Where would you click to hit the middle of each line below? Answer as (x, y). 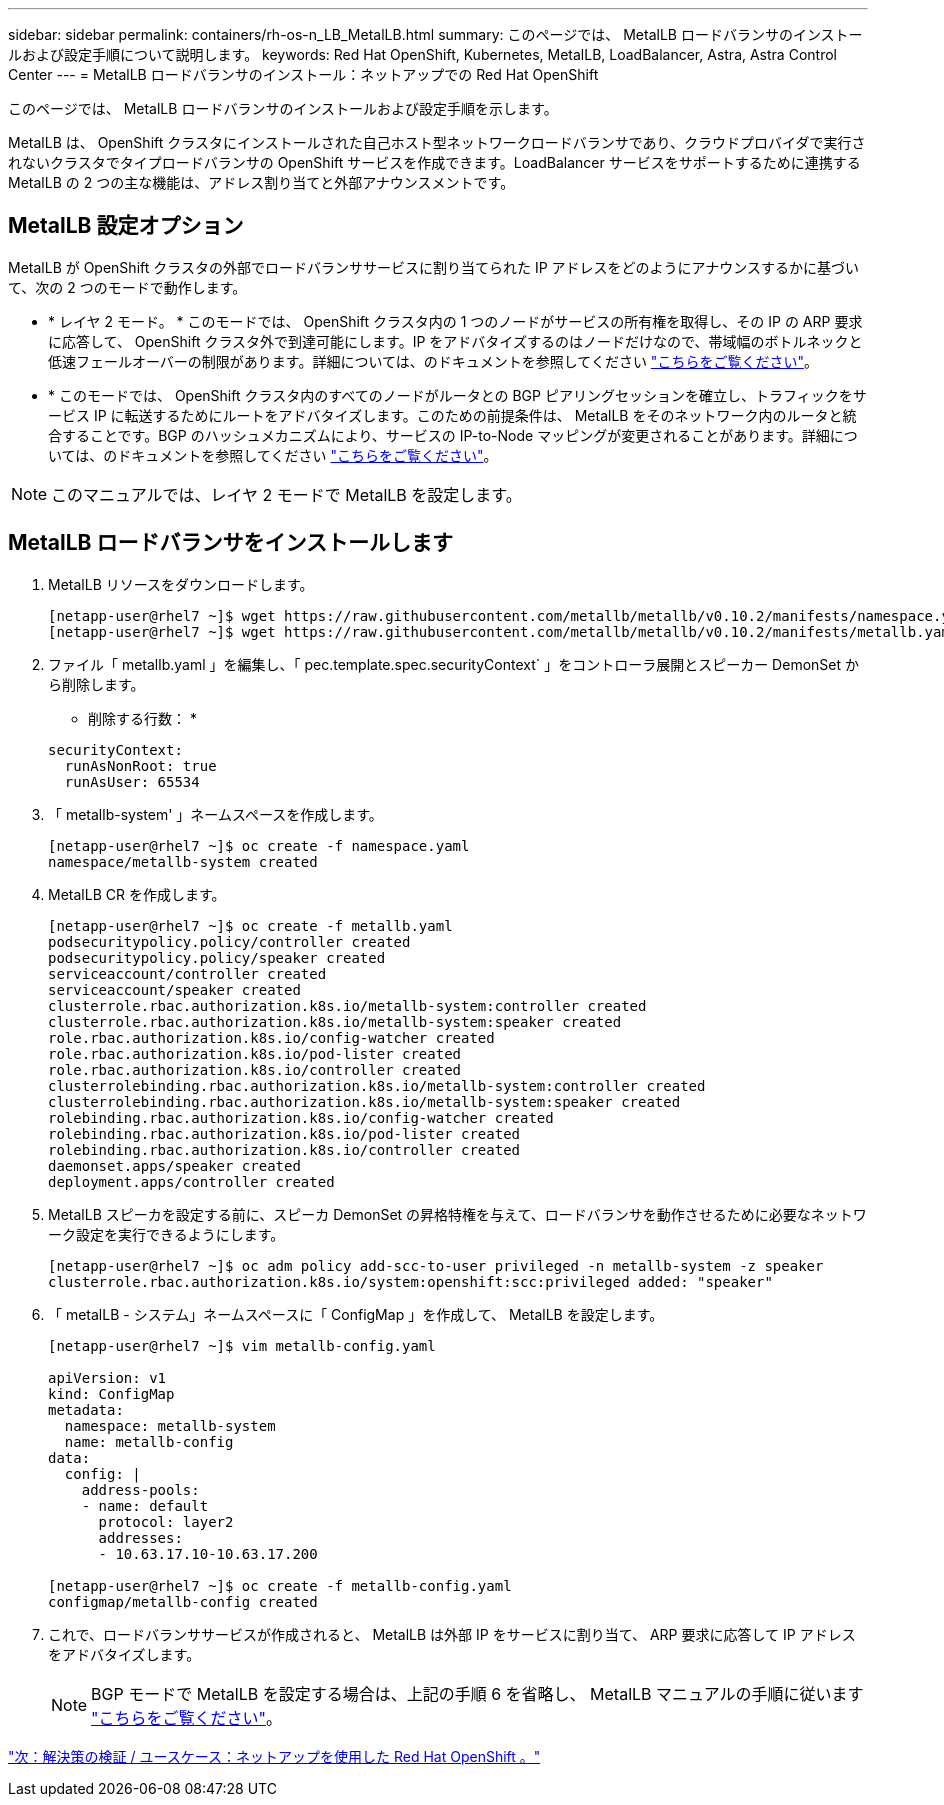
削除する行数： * (142, 718)
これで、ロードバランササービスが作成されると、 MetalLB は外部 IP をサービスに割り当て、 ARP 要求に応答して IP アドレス (452, 1634)
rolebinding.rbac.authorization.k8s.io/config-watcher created (301, 1117)
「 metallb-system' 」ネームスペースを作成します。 (215, 814)
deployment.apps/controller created (191, 1181)
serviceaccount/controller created (187, 973)
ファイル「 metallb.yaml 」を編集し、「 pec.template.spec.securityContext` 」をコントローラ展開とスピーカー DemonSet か (453, 664)
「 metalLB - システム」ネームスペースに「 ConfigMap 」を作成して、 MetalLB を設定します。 (356, 1314)
